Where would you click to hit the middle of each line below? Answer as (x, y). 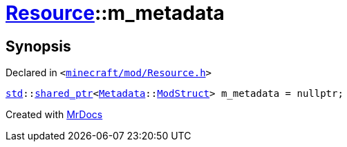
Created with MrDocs (54, 115)
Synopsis (38, 46)
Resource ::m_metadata (115, 13)
